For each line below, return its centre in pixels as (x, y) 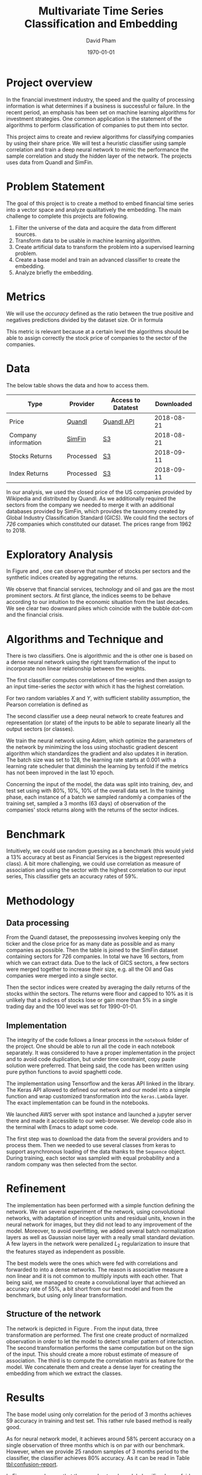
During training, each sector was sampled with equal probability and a (93, 1158)
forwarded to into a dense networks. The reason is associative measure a (97, 1269)
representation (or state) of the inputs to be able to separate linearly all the (99, 722)
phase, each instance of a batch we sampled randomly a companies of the (99, 797)
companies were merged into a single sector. (62, 976)
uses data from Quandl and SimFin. (50, 162)
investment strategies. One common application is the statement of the (94, 119)
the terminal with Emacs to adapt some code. (62, 1127)
